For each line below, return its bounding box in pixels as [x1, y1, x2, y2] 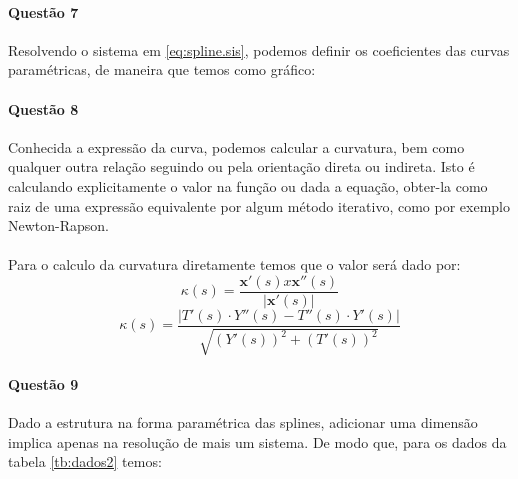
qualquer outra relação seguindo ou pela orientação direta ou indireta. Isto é [8, 156, 475, 177]
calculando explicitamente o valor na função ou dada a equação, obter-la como [8, 175, 488, 196]
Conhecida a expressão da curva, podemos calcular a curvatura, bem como [8, 136, 465, 157]
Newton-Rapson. [8, 215, 109, 236]
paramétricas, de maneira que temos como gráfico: [8, 59, 316, 80]
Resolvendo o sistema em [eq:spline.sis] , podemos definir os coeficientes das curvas [8, 39, 510, 60]
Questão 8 [8, 98, 79, 119]
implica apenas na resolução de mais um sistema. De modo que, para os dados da [8, 431, 507, 452]
